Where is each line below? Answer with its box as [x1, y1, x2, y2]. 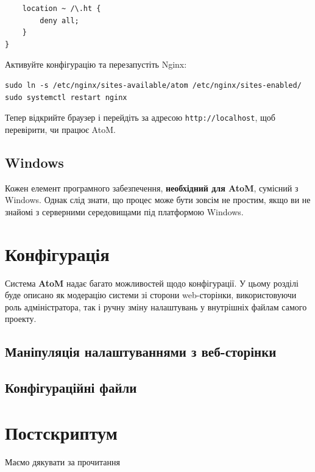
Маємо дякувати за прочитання [5, 455, 120, 468]
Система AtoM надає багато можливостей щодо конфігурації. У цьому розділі [5, 276, 299, 289]
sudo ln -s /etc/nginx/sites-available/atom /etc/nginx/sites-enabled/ [5, 80, 302, 90]
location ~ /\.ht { [22, 4, 101, 13]
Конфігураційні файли [5, 378, 137, 397]
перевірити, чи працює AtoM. [5, 123, 116, 135]
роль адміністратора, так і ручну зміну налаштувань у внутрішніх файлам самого [5, 300, 307, 313]
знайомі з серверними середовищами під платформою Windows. [5, 205, 244, 218]
